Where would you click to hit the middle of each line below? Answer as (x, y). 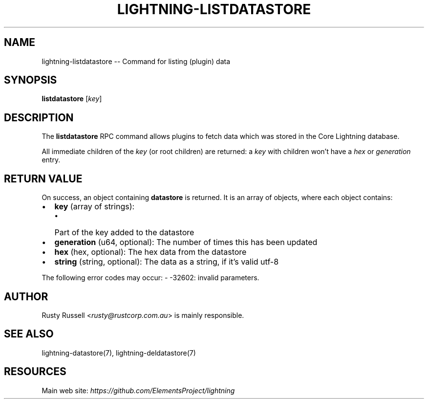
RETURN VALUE (43, 179)
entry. (51, 160)
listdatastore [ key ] (72, 99)
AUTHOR (26, 296)
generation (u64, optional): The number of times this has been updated (186, 242)
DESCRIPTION (39, 117)
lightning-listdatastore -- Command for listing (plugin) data (136, 61)
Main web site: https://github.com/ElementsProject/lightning (138, 390)
